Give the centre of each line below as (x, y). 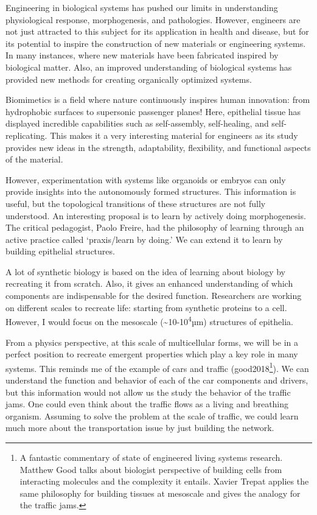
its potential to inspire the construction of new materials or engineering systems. (156, 43)
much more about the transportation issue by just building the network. (140, 428)
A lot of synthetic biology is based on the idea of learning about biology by (145, 271)
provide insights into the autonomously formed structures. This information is (151, 191)
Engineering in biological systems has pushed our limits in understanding (142, 7)
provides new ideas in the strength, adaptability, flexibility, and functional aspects (158, 147)
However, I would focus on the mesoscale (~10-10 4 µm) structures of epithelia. (149, 321)
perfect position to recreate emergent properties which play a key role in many (152, 354)
